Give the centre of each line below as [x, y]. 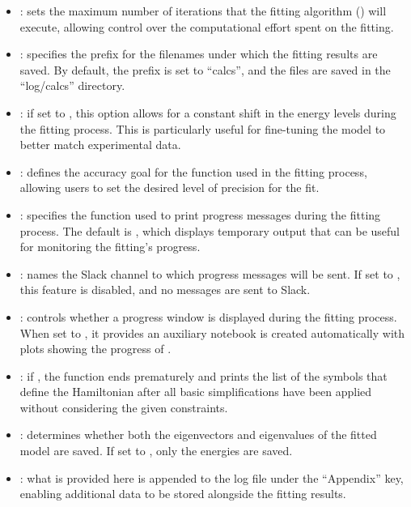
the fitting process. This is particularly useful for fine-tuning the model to [203, 128]
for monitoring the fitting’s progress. [110, 247]
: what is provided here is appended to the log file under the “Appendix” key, [212, 477]
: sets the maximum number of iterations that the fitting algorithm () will [203, 11]
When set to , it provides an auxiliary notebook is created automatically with [212, 332]
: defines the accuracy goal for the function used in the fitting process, [193, 171]
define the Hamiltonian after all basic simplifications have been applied [196, 392]
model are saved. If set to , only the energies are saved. [156, 451]
